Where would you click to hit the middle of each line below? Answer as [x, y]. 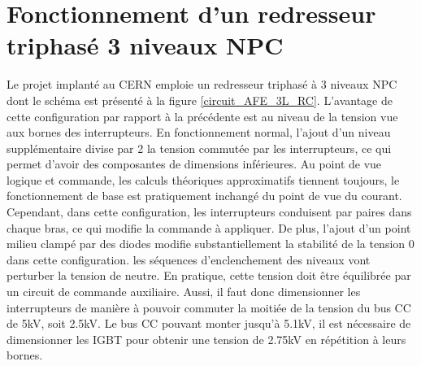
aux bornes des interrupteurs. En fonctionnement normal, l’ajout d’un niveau [199, 132]
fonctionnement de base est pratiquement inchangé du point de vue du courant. [204, 196]
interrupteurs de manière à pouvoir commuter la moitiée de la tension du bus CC [209, 307]
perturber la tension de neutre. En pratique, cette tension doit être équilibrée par [209, 275]
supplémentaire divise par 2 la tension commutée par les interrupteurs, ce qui [199, 148]
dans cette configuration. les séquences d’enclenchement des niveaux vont [189, 259]
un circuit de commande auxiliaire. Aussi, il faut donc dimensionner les [184, 292]
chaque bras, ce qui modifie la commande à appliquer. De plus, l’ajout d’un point [209, 227]
